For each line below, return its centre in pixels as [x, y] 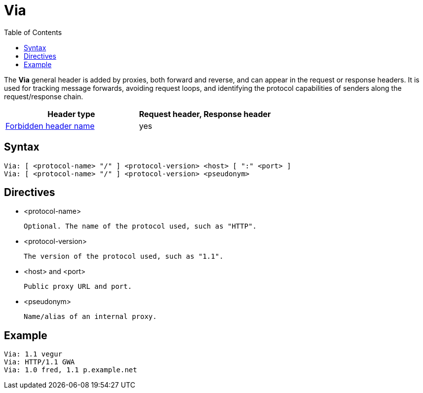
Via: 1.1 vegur [33, 354]
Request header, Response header [205, 114]
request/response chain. [44, 96]
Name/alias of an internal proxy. [90, 317]
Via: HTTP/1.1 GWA [39, 362]
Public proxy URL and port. [78, 287]
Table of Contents [33, 32]
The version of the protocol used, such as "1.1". [124, 256]
